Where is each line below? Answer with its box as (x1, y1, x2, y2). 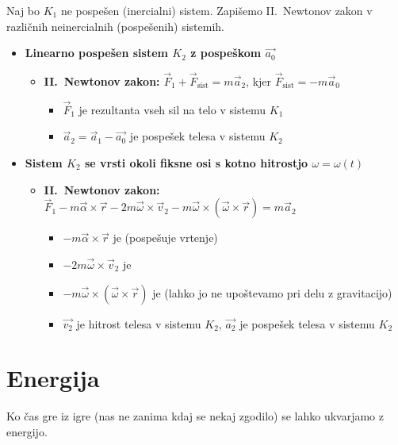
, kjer (246, 73, 272, 89)
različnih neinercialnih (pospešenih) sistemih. (6, 17, 224, 34)
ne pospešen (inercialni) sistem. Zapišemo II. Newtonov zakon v (60, 2, 373, 18)
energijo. (6, 423, 48, 439)
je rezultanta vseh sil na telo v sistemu (78, 101, 266, 117)
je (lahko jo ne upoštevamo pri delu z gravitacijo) (152, 284, 392, 301)
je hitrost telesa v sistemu (76, 315, 201, 332)
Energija (6, 362, 100, 394)
